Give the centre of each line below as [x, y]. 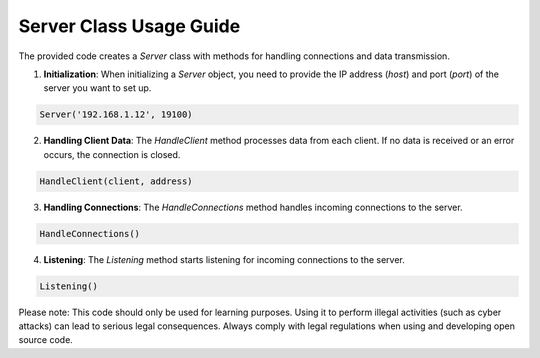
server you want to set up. [97, 88]
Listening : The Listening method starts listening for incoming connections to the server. [224, 259]
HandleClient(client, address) [116, 181]
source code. [46, 340]
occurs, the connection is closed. [112, 154]
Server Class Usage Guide [129, 26]
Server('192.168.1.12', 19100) [116, 114]
